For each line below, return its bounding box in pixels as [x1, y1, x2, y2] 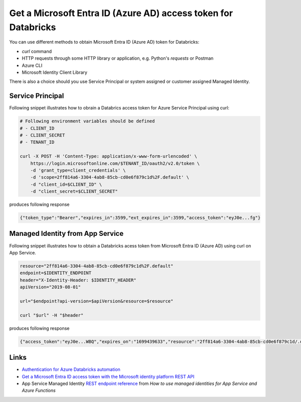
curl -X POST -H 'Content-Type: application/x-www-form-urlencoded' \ [20, 154, 198, 159]
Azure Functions [22, 387, 56, 393]
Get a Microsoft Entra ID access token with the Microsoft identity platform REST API [22, 373, 195, 379]
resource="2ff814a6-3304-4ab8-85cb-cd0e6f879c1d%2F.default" [20, 263, 174, 269]
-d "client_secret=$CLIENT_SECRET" [30, 189, 118, 194]
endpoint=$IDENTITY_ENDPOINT [20, 270, 92, 276]
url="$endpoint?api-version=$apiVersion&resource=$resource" [20, 298, 174, 304]
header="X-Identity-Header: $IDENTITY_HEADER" [20, 277, 136, 283]
